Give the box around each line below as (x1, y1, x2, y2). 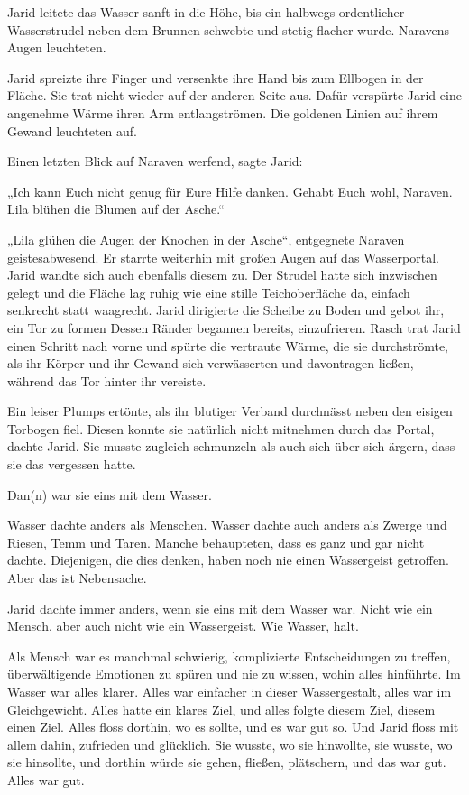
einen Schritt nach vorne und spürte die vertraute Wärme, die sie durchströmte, (7, 336, 448, 355)
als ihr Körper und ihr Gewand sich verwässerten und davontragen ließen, (7, 354, 414, 373)
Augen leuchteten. (7, 38, 106, 57)
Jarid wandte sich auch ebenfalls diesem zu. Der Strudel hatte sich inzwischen (7, 265, 437, 284)
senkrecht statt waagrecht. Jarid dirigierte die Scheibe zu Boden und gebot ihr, (7, 300, 445, 319)
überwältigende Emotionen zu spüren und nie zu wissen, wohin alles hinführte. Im (7, 664, 461, 683)
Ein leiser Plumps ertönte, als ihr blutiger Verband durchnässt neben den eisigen (7, 402, 453, 421)
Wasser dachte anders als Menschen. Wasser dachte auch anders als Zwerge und (7, 515, 447, 534)
